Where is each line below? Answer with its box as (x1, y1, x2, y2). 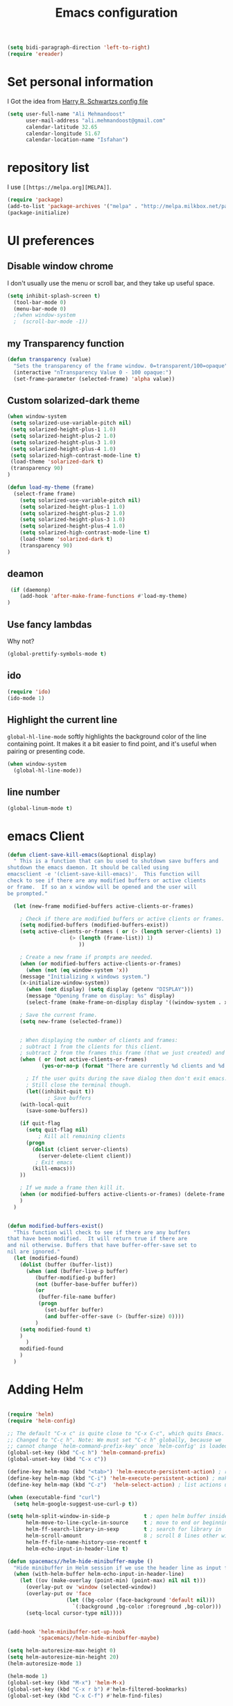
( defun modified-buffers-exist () (7, 1222, 104, 1229)
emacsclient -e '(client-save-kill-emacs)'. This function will (7, 871, 200, 878)
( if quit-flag (19, 1120, 60, 1127)
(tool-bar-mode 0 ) (13, 299, 67, 306)
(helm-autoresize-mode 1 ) (7, 1660, 82, 1667)
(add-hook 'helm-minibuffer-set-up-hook (7, 1628, 126, 1635)
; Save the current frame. (19, 1011, 98, 1018)
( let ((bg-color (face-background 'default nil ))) (66, 1596, 216, 1604)
